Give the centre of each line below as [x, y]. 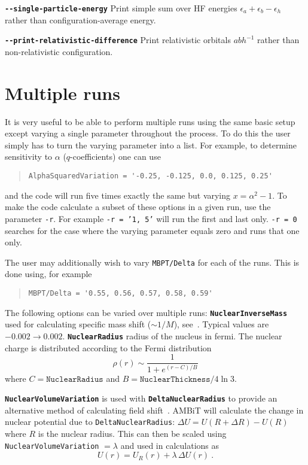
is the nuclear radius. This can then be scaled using [132, 434]
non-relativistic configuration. [59, 51]
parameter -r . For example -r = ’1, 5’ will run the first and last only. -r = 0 [151, 218]
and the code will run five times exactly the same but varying [118, 195]
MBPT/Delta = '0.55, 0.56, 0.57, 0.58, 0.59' [121, 293]
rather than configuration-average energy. [80, 19]
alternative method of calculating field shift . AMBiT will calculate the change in [154, 410]
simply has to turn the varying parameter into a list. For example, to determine [151, 145]
